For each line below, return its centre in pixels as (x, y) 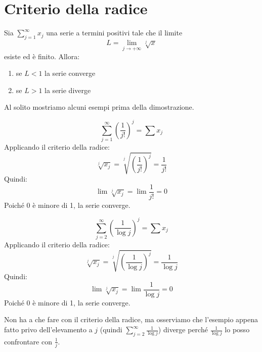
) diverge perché (183, 329)
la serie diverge (68, 90)
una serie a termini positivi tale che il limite (114, 33)
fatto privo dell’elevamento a (48, 329)
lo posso (237, 329)
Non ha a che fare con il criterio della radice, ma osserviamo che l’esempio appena (131, 319)
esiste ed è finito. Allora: (42, 56)
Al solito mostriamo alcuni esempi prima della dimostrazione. (99, 107)
